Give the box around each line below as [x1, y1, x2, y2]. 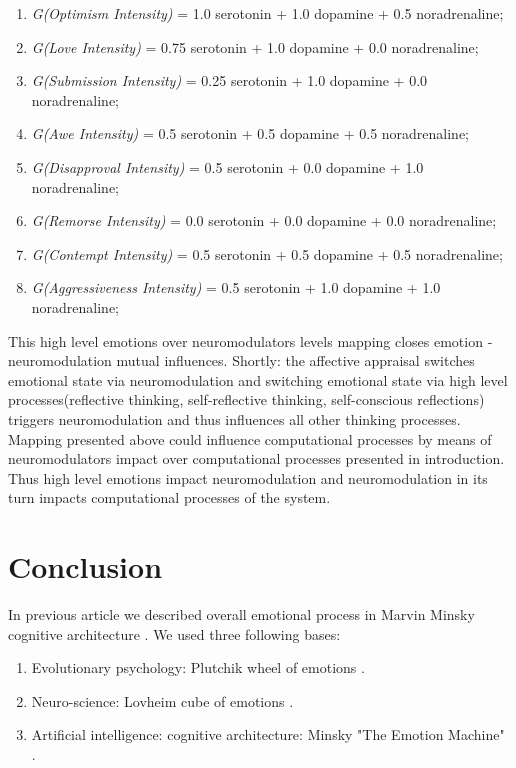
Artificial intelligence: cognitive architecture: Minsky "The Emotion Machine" [31, 724, 505, 745]
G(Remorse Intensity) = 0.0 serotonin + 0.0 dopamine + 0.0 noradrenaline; [31, 210, 497, 231]
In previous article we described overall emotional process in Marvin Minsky [8, 604, 475, 624]
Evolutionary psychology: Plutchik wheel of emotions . [31, 657, 365, 678]
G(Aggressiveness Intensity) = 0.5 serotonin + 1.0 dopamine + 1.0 [31, 277, 441, 298]
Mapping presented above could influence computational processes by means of [8, 428, 492, 449]
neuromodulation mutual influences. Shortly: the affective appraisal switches [8, 350, 475, 371]
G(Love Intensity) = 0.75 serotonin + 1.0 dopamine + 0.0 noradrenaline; [31, 36, 479, 57]
